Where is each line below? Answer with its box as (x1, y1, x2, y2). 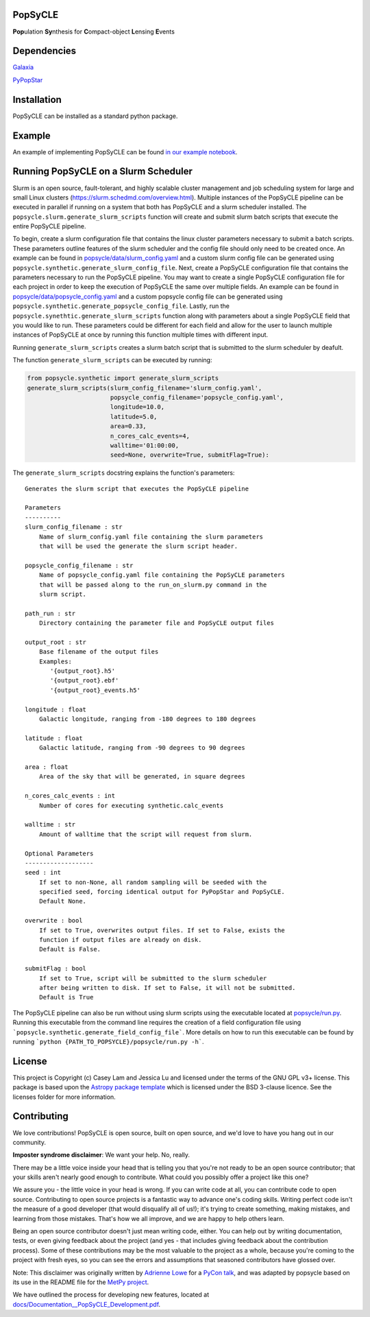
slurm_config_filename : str (25, 523, 123, 531)
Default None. (38, 897, 87, 905)
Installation (12, 93, 62, 106)
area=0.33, (110, 423, 147, 430)
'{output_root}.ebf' (50, 676, 119, 685)
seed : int (25, 868, 62, 877)
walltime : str (25, 820, 76, 829)
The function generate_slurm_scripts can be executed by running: (12, 356, 212, 364)
